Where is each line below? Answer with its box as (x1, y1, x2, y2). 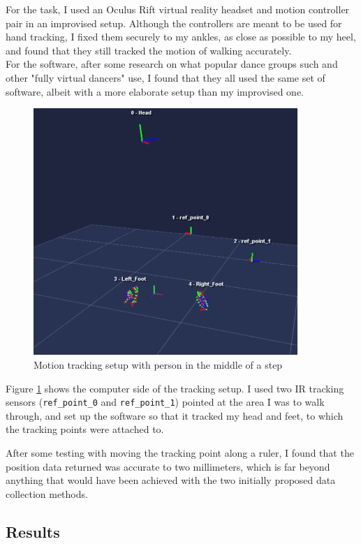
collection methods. (6, 486, 88, 501)
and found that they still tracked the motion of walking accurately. (6, 43, 292, 57)
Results (6, 520, 60, 542)
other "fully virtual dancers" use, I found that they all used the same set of (6, 70, 325, 84)
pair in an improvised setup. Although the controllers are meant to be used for (6, 15, 342, 30)
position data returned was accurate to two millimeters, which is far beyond (6, 459, 330, 473)
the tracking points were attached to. (6, 422, 164, 436)
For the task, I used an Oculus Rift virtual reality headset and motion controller (6, 2, 350, 16)
